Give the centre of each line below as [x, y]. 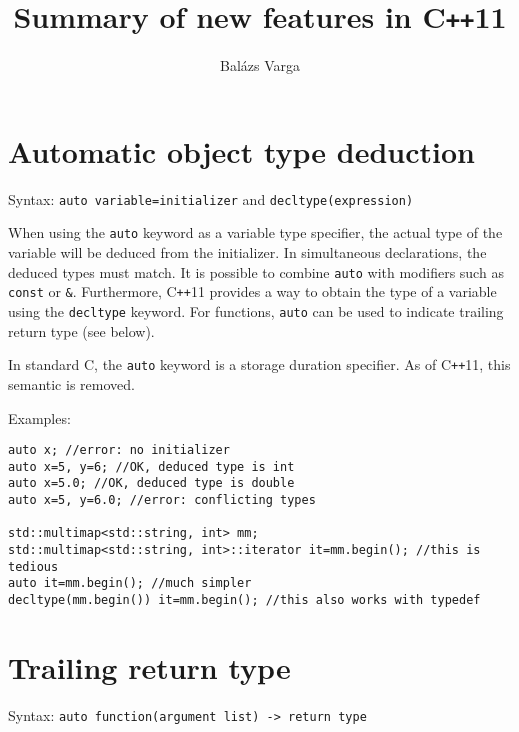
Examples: [39, 417]
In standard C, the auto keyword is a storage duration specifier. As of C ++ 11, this [259, 364]
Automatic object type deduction [241, 150]
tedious [33, 566]
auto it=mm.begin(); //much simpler [130, 583]
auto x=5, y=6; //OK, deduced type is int [151, 466]
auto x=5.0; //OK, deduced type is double [151, 483]
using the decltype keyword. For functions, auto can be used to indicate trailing [256, 311]
